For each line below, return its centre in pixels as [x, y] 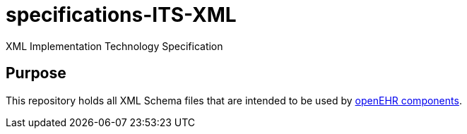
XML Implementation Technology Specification [114, 46]
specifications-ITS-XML [121, 15]
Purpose [36, 73]
